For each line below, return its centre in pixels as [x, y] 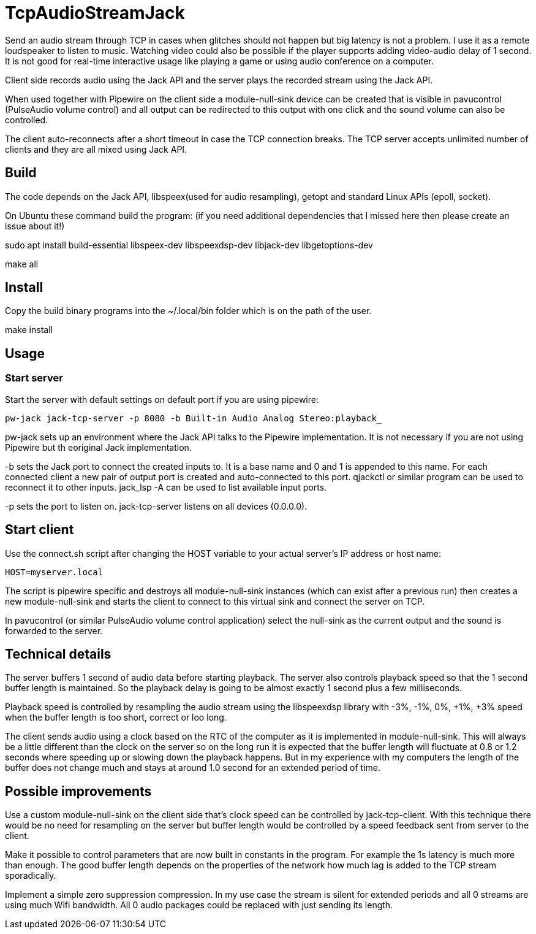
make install [29, 330]
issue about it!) [35, 226]
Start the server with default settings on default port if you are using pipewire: [162, 399]
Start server [34, 378]
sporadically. [31, 876]
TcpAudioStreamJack [95, 13]
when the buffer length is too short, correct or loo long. [116, 718]
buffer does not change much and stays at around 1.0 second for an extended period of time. [193, 768]
